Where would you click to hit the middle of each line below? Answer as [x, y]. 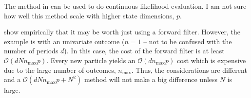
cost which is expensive [211, 60]
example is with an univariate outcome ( [64, 41]
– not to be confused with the [188, 41]
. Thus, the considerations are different [189, 70]
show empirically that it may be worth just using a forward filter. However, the [122, 32]
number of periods [31, 51]
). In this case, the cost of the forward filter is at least [144, 51]
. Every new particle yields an [91, 60]
